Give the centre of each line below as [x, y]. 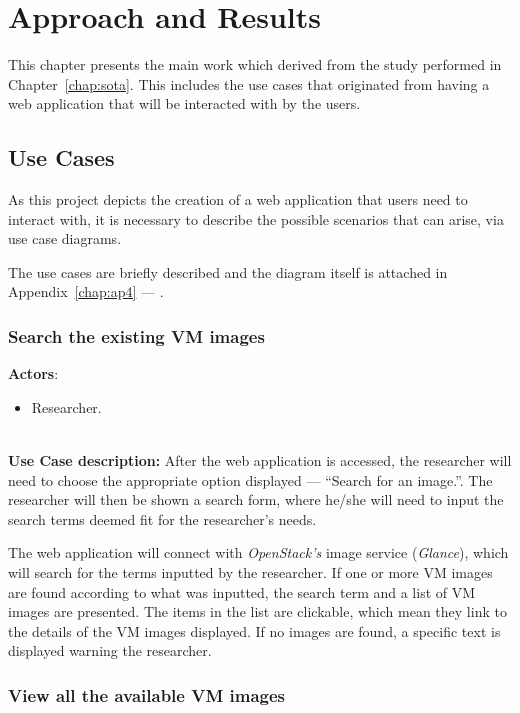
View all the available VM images [147, 694]
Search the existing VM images [136, 336]
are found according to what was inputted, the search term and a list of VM [242, 591]
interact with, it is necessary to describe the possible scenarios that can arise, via [256, 218]
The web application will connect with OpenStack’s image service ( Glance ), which [258, 552]
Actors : [33, 373]
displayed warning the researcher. [110, 650]
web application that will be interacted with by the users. [184, 103]
